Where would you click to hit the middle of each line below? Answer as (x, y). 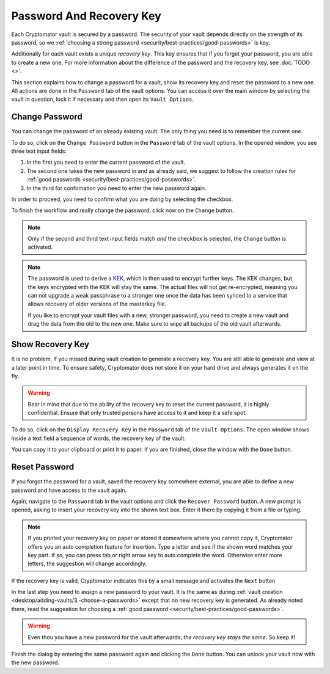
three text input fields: (39, 151)
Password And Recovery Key (86, 16)
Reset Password (43, 467)
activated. (40, 247)
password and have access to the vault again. (69, 490)
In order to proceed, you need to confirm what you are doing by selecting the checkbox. (122, 199)
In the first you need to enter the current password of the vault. (106, 163)
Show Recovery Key (50, 344)
